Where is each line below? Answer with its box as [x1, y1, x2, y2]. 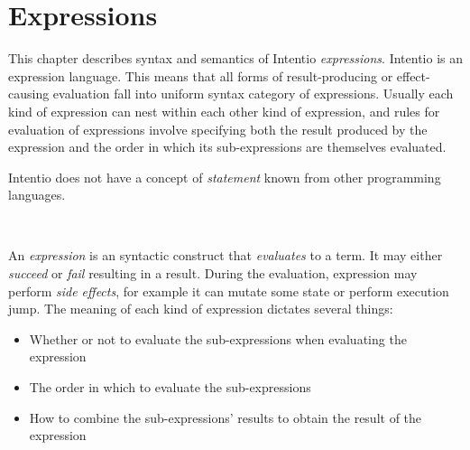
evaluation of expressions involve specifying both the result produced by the [8, 119, 428, 138]
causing [8, 84, 50, 103]
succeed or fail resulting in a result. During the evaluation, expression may [8, 264, 418, 283]
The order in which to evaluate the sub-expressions [29, 378, 311, 397]
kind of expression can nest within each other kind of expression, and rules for [8, 101, 440, 120]
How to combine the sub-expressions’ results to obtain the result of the [29, 408, 422, 427]
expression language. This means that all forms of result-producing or [8, 66, 393, 85]
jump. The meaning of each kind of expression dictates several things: [8, 299, 393, 318]
